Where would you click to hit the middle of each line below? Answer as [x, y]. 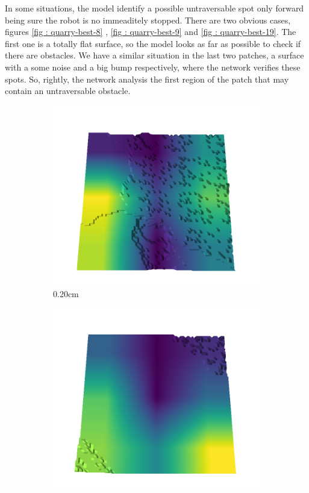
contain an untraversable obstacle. [68, 91]
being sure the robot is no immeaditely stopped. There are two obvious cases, [148, 20]
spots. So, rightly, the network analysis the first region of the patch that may [147, 79]
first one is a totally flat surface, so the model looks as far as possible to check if [153, 43]
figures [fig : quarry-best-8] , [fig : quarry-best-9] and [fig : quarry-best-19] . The [151, 32]
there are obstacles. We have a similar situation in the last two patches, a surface [154, 55]
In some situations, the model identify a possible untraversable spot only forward [154, 8]
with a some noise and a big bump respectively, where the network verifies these [153, 67]
